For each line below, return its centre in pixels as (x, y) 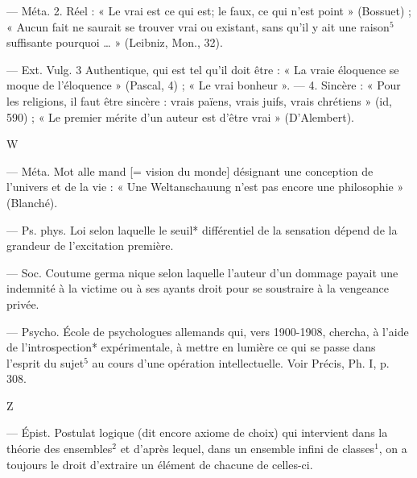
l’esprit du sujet (45, 362)
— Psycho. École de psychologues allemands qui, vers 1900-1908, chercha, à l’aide (208, 331)
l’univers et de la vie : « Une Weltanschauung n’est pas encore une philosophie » (205, 187)
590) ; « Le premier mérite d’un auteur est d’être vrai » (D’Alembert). (181, 116)
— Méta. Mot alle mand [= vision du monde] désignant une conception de (190, 170)
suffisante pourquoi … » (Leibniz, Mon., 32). (115, 42)
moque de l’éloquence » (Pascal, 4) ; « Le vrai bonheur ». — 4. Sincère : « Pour (204, 85)
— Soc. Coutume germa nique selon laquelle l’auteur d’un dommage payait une (202, 272)
